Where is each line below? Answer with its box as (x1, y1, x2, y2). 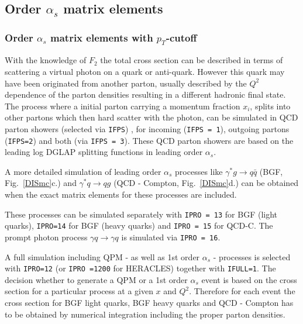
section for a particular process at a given (5, 285, 153, 297)
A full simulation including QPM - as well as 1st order (5, 250, 200, 263)
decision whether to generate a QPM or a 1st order (5, 273, 188, 285)
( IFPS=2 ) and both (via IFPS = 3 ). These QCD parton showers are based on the (5, 134, 294, 146)
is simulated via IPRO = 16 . (121, 230, 221, 243)
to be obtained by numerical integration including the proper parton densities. (5, 308, 285, 320)
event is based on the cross (201, 273, 297, 285)
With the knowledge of (5, 54, 87, 66)
